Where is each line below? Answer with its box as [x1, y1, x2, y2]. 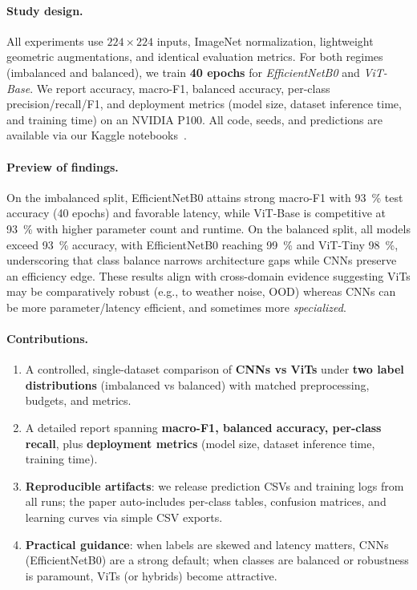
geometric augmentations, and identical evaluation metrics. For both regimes [6, 48, 383, 65]
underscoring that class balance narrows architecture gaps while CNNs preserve [6, 252, 397, 269]
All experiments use [6, 32, 103, 49]
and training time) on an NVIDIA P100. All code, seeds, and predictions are [6, 111, 383, 127]
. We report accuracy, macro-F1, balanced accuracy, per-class [30, 79, 330, 96]
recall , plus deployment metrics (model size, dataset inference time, [25, 434, 375, 451]
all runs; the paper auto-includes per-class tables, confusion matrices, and [25, 493, 387, 510]
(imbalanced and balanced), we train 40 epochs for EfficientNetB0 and [6, 63, 360, 80]
